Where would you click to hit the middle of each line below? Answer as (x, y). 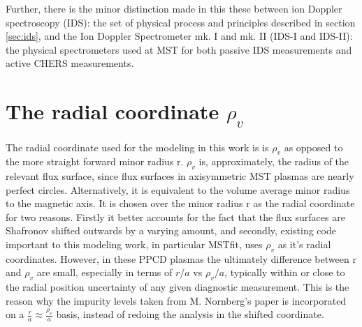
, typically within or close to (285, 272)
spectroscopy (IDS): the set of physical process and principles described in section (181, 22)
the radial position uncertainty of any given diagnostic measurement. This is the (178, 287)
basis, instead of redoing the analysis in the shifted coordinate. (190, 314)
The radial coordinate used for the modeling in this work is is (137, 147)
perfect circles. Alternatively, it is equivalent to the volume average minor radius (178, 189)
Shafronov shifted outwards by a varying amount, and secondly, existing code (171, 230)
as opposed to (313, 147)
